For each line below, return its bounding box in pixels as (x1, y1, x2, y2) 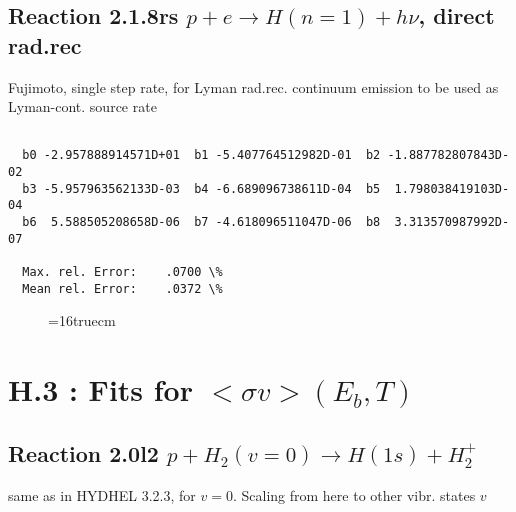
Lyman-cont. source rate (8, 96, 157, 117)
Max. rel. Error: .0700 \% (22, 265, 223, 280)
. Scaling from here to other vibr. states (232, 484, 476, 505)
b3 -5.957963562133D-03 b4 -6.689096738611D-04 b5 (22, 181, 381, 196)
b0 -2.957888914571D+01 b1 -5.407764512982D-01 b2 (22, 148, 381, 163)
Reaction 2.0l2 (8, 437, 159, 468)
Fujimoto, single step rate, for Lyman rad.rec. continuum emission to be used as (8, 76, 499, 97)
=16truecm (48, 310, 116, 331)
